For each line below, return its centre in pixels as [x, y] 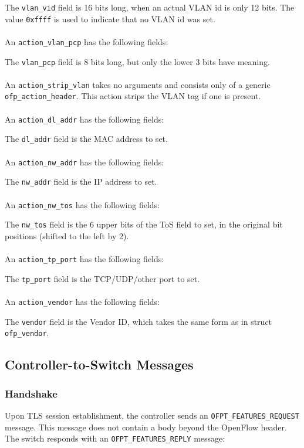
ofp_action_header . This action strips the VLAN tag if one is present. [133, 96]
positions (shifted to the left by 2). [67, 235]
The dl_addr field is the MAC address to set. [86, 139]
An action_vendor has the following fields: [82, 301]
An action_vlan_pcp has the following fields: [87, 41]
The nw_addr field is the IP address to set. [81, 181]
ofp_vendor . [27, 333]
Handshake [31, 393]
